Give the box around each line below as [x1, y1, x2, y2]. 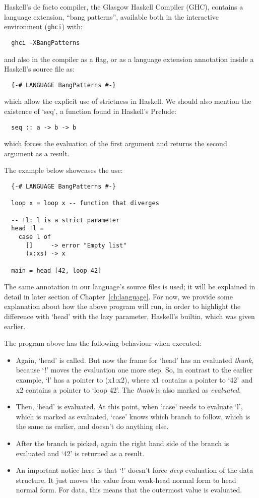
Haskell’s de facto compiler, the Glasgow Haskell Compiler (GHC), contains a [4, 2, 243, 12]
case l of [18, 233, 51, 240]
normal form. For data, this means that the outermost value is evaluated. [16, 484, 242, 495]
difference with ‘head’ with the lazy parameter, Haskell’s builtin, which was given [4, 310, 255, 321]
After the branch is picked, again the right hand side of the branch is [16, 438, 229, 448]
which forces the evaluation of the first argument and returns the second [4, 138, 227, 149]
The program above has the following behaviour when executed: [4, 338, 202, 348]
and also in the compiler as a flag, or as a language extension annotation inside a [4, 53, 254, 64]
